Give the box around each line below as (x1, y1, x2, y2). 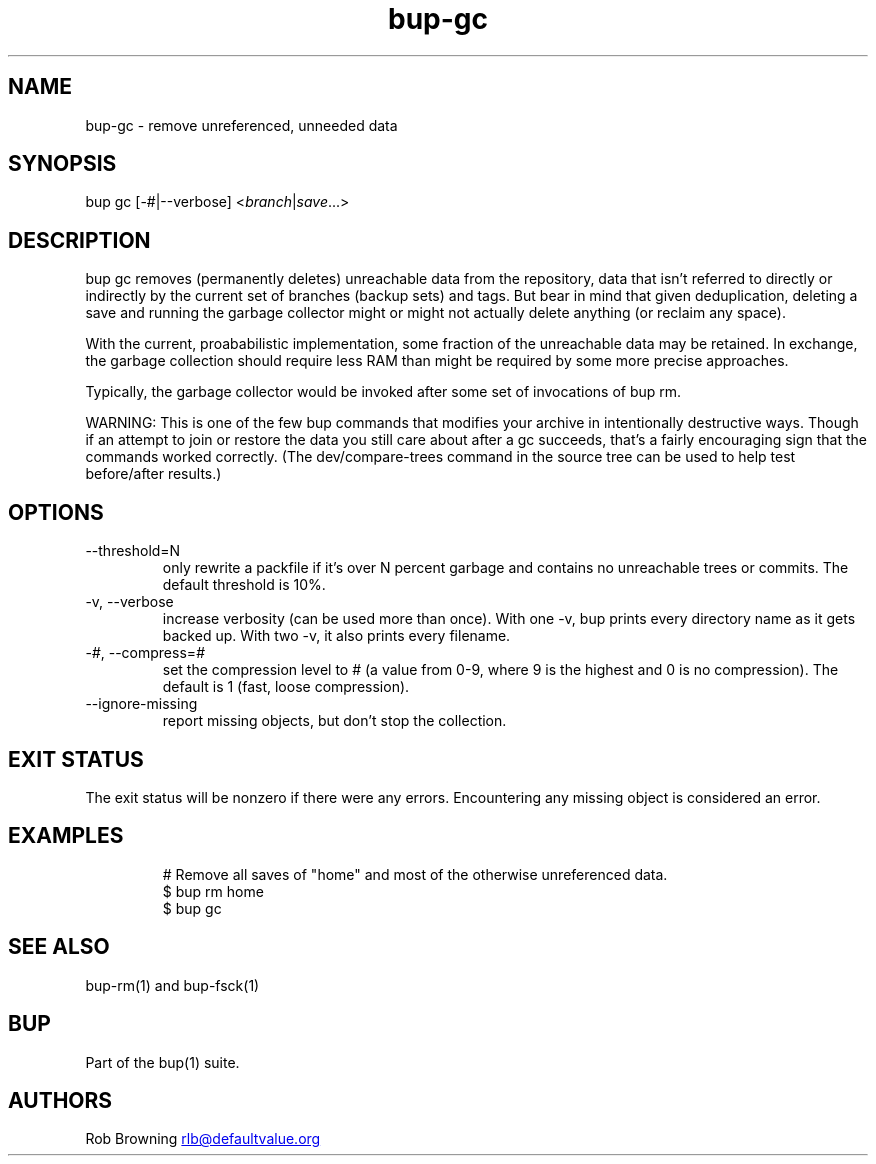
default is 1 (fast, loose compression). (162, 678, 410, 696)
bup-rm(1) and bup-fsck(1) (85, 976, 260, 994)
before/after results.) (85, 465, 222, 483)
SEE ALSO (8, 934, 110, 960)
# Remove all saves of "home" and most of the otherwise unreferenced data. (162, 865, 668, 883)
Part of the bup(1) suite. (85, 1053, 240, 1071)
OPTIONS (8, 499, 104, 525)
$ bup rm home (162, 882, 264, 900)
